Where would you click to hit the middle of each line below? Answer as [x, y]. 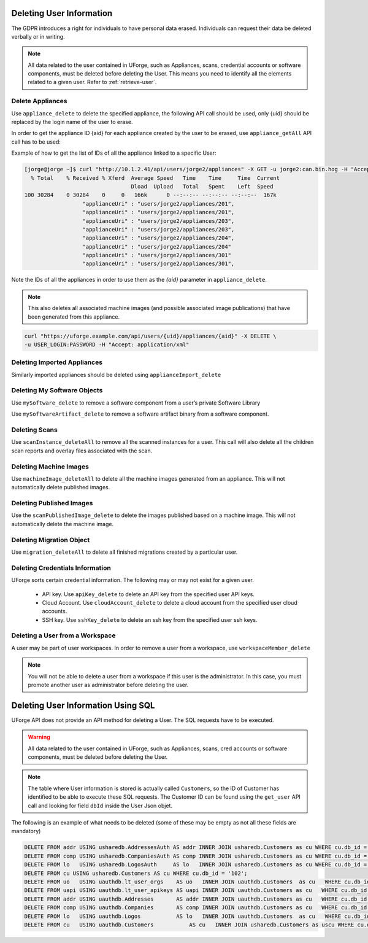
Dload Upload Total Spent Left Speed [202, 186]
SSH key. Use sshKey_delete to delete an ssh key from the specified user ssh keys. [150, 619]
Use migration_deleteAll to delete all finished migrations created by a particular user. [125, 552]
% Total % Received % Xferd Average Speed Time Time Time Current [155, 178]
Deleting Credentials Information [61, 568]
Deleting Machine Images [50, 467]
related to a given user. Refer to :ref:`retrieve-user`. [92, 82]
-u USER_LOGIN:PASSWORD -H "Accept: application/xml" [107, 344]
